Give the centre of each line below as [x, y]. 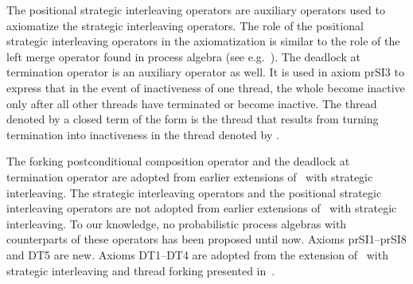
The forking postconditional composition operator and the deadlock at [178, 161]
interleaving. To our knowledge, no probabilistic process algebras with [177, 223]
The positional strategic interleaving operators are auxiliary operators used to [196, 10]
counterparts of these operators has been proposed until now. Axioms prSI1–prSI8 [206, 239]
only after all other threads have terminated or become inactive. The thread [192, 103]
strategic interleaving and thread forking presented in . [141, 270]
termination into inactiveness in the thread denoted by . [143, 134]
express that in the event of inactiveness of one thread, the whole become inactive [206, 87]
